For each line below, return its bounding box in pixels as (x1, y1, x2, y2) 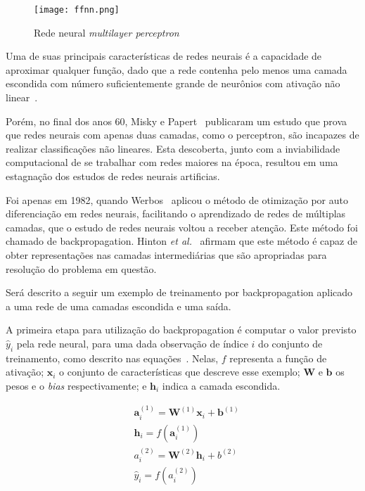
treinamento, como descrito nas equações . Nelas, (6, 350, 219, 365)
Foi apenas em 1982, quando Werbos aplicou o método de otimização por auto (6, 192, 348, 207)
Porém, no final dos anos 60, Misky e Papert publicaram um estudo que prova (6, 113, 347, 128)
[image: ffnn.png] (34, 5, 120, 15)
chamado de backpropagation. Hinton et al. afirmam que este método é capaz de (6, 234, 357, 248)
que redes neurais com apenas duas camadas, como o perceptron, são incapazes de (6, 127, 359, 142)
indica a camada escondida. (162, 378, 281, 393)
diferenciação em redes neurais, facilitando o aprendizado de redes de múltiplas (6, 206, 346, 221)
